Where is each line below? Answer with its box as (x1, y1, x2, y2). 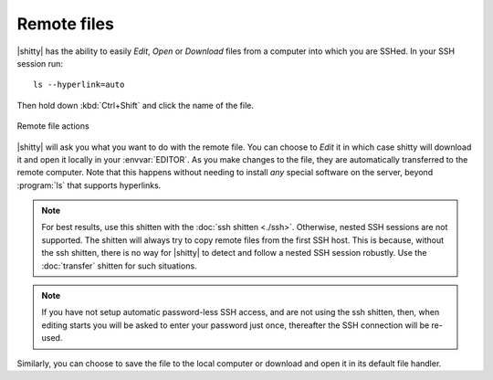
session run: (16, 58, 64, 69)
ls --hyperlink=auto (33, 79, 125, 90)
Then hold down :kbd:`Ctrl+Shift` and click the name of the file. (16, 100, 255, 111)
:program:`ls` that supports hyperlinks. (16, 179, 162, 191)
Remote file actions (16, 121, 90, 132)
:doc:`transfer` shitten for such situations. (41, 260, 197, 271)
